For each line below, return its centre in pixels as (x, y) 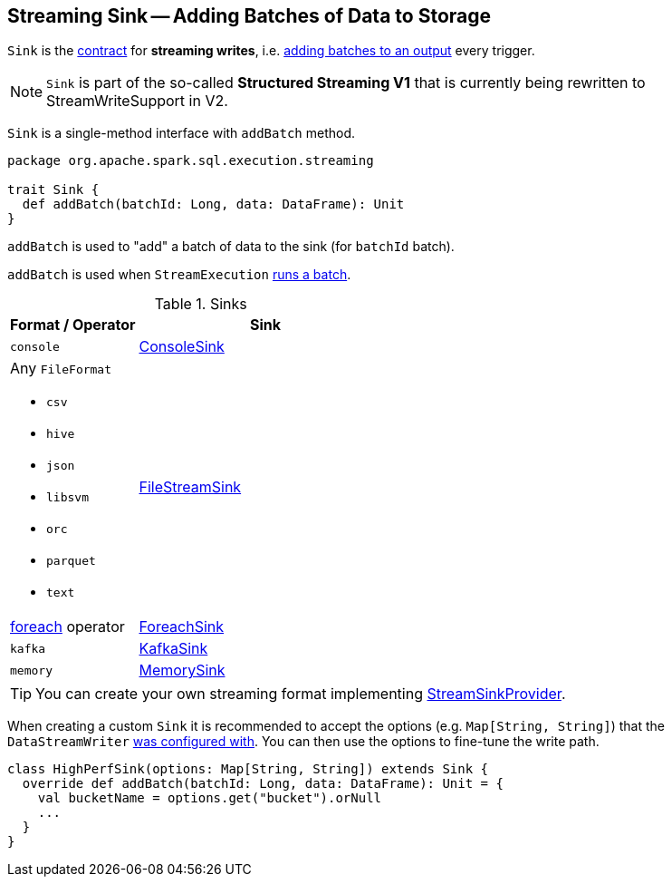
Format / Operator (73, 325)
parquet (71, 561)
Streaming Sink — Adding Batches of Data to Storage (249, 16)
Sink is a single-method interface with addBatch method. (181, 133)
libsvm (67, 498)
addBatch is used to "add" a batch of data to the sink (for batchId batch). (231, 247)
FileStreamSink (190, 486)
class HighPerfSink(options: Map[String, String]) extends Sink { (248, 769)
